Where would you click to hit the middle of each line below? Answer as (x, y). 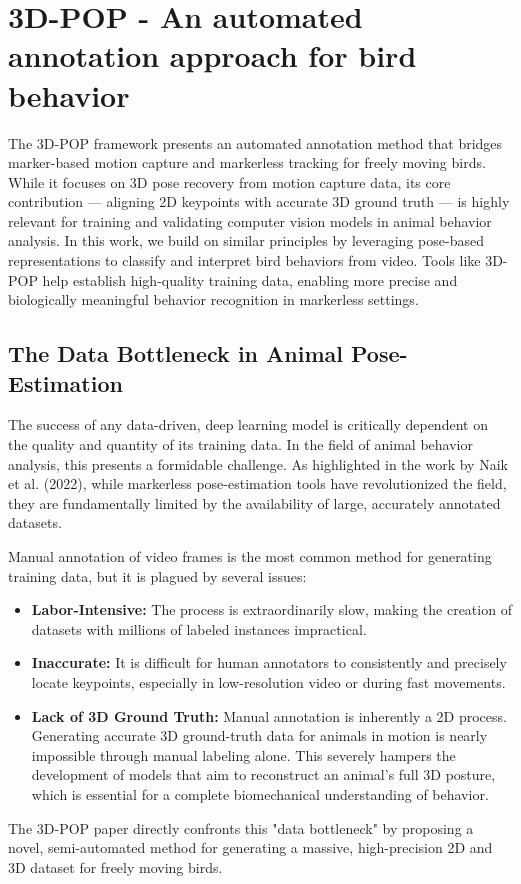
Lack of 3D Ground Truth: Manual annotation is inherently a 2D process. (269, 715)
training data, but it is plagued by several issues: (157, 575)
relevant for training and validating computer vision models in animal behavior (250, 220)
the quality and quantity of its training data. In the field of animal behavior (240, 444)
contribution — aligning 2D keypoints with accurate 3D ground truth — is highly (259, 201)
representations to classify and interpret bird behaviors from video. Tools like (244, 260)
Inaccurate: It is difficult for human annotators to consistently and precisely (269, 662)
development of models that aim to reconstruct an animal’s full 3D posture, (263, 774)
